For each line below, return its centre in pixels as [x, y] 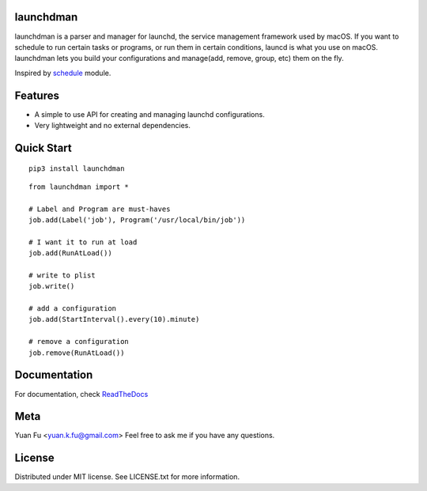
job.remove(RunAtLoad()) [77, 353]
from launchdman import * [79, 187]
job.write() [52, 286]
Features [37, 95]
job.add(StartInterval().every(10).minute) [114, 319]
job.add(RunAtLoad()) [70, 253]
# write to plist [62, 275]
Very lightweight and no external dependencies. [113, 125]
